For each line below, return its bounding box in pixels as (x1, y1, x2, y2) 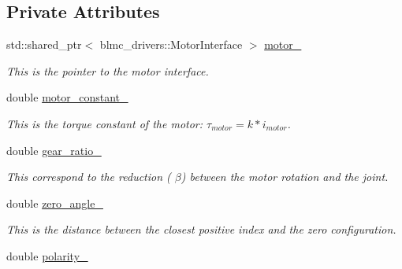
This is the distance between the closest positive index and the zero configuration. (6, 221, 396, 238)
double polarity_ (6, 247, 88, 263)
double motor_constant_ (6, 89, 128, 105)
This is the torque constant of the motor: (6, 115, 203, 131)
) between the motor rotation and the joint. (181, 168, 389, 185)
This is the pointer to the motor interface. (6, 62, 209, 79)
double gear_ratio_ (6, 142, 102, 158)
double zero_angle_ (6, 194, 103, 211)
